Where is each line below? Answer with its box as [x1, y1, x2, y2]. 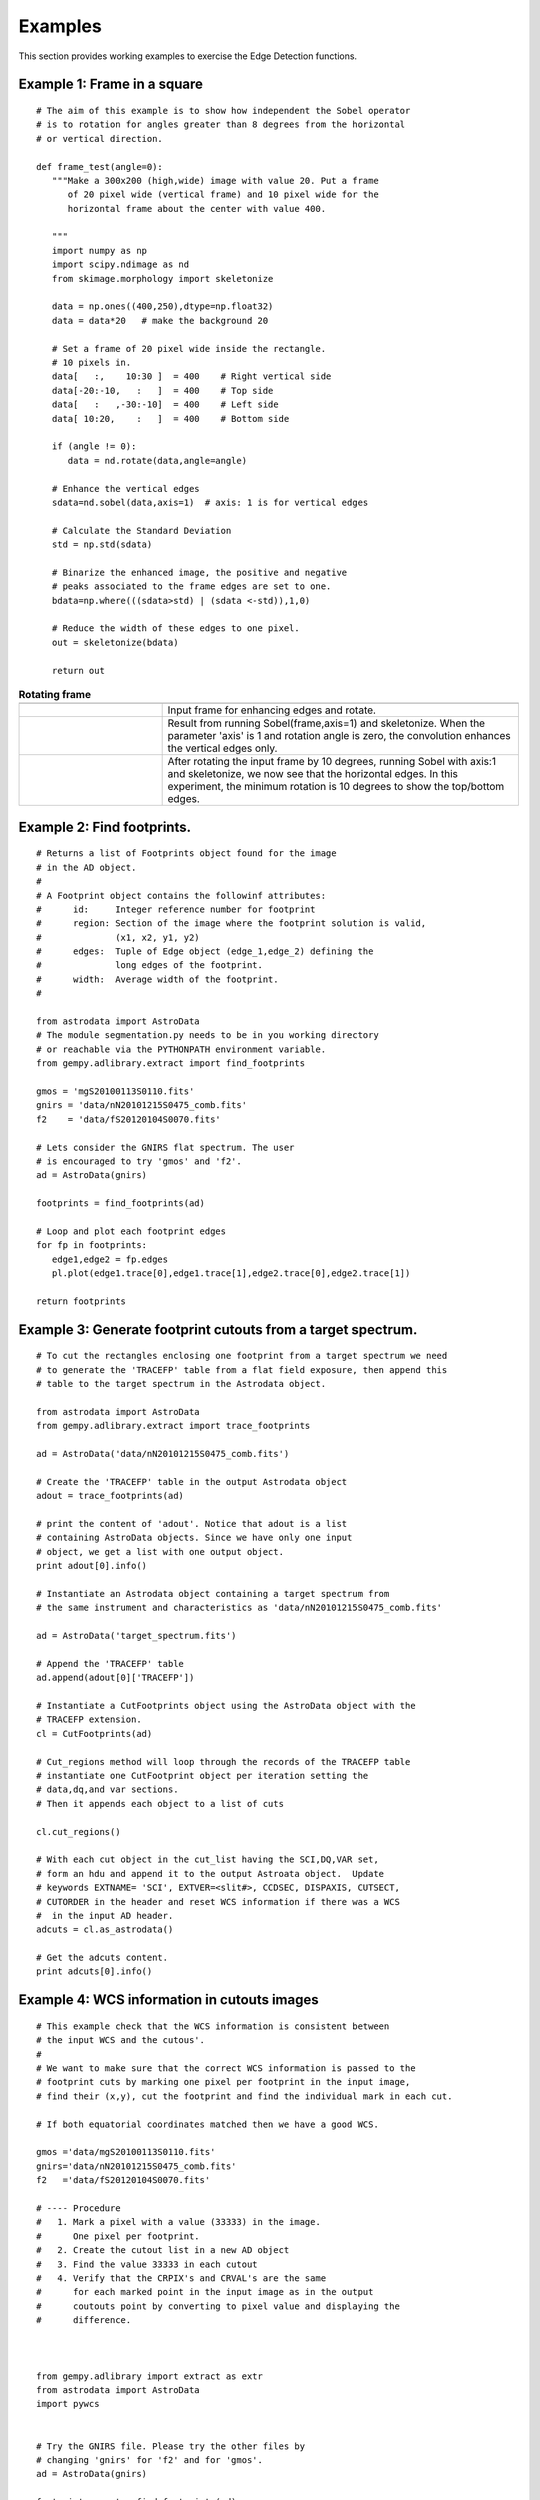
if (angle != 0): [51, 441, 137, 452]
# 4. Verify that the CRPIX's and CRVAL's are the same [36, 2272, 327, 2284]
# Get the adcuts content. [36, 1952, 169, 1964]
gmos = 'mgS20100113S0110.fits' [36, 1086, 195, 1097]
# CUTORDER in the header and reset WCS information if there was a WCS [36, 1896, 400, 1907]
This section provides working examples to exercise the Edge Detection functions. [18, 50, 358, 62]
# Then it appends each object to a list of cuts [36, 1798, 285, 1809]
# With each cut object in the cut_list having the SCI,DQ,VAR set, [36, 1854, 379, 1865]
